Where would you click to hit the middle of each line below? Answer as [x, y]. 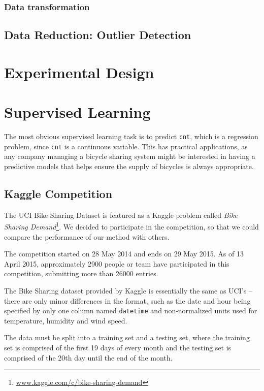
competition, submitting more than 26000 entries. [81, 273]
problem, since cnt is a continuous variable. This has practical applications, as [126, 146]
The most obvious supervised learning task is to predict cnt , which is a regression [131, 136]
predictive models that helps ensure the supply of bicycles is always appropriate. [129, 166]
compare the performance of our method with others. [87, 236]
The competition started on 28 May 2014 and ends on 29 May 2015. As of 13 [124, 254]
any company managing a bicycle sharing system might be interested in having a [130, 156]
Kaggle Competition [58, 194]
